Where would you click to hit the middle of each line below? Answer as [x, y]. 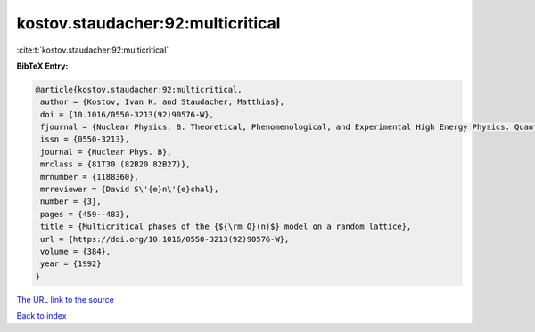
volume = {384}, [76, 251]
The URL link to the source [66, 299]
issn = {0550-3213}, [85, 139]
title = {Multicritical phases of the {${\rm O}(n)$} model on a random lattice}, [226, 227]
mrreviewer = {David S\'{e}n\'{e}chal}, [130, 190]
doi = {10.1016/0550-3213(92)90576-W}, [127, 114]
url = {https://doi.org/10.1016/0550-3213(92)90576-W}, [165, 239]
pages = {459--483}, [85, 214]
